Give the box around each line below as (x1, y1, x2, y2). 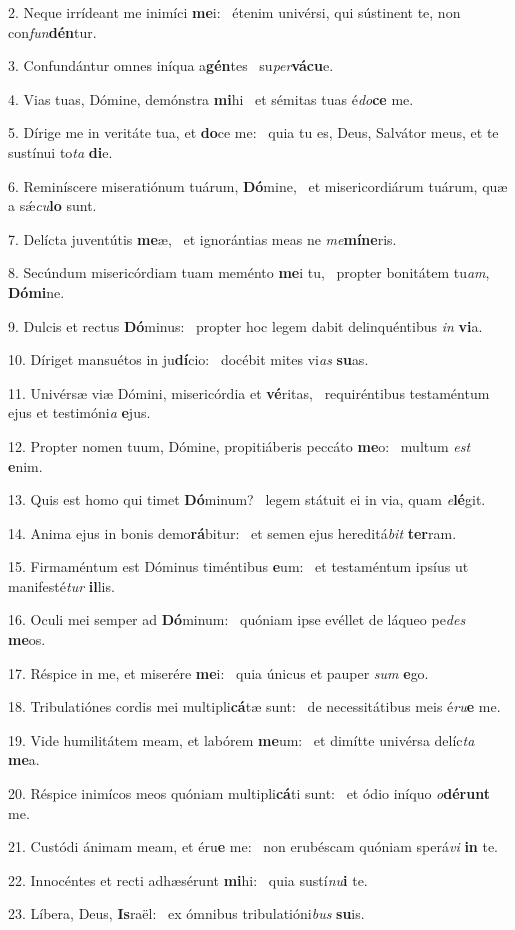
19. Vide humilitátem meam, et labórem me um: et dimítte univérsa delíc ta (8, 729, 475, 750)
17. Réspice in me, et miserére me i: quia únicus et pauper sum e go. (8, 662, 429, 683)
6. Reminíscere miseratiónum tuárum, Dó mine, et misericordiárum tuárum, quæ (8, 175, 508, 196)
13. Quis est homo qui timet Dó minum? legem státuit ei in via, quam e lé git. (8, 489, 486, 510)
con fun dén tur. (8, 21, 97, 42)
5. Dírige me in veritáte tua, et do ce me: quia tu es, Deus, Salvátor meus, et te (8, 122, 499, 143)
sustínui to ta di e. (8, 141, 113, 162)
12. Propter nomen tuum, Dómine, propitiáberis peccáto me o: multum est (8, 435, 471, 456)
